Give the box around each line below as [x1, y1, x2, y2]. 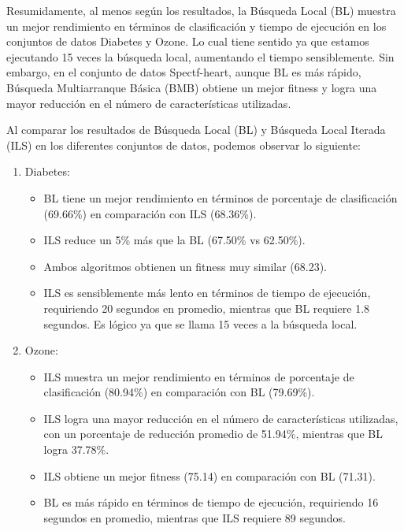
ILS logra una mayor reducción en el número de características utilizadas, [43, 410, 398, 426]
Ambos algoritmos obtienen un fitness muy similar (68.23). [43, 258, 328, 274]
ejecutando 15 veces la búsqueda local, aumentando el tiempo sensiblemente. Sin [6, 48, 395, 65]
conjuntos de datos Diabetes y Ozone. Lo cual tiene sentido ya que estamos [6, 33, 369, 50]
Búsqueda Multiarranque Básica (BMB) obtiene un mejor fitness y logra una [6, 79, 377, 95]
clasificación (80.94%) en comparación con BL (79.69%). [43, 384, 315, 400]
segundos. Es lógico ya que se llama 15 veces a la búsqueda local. [43, 315, 358, 332]
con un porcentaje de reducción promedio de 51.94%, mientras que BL [43, 425, 383, 442]
